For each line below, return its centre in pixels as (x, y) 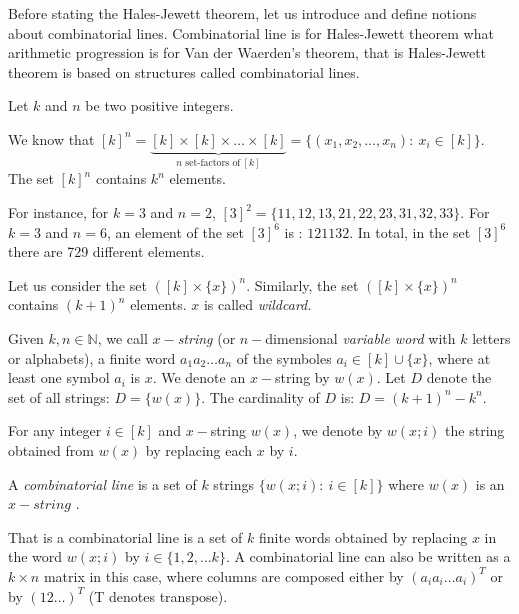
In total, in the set (414, 231)
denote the (459, 377)
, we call (122, 337)
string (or (206, 337)
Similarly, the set (306, 284)
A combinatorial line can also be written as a (372, 556)
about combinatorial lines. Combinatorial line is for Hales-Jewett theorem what (251, 32)
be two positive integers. (159, 105)
